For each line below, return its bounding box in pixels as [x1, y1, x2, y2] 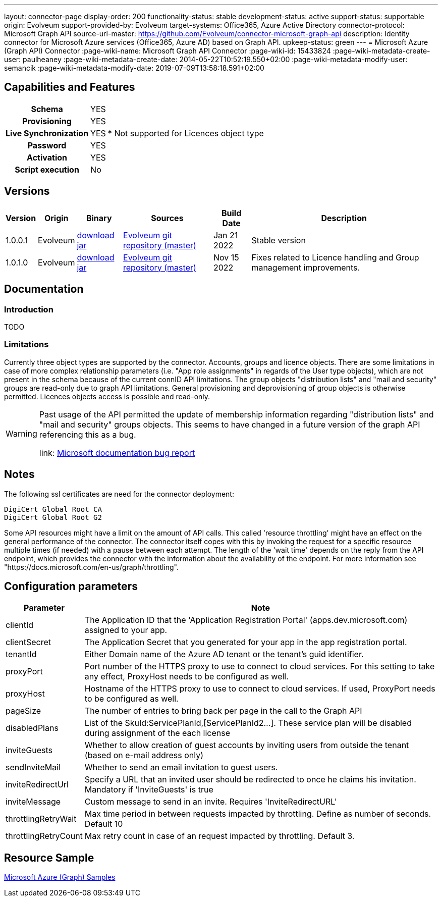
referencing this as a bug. [39, 429, 136, 440]
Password [27, 140, 67, 150]
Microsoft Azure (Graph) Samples [4, 873, 116, 882]
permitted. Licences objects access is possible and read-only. [4, 392, 210, 401]
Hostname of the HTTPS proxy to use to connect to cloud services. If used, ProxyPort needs [84, 683, 435, 694]
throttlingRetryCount [6, 831, 83, 841]
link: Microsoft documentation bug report [39, 447, 195, 458]
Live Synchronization [6, 128, 89, 138]
